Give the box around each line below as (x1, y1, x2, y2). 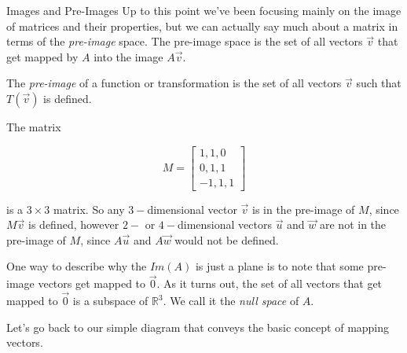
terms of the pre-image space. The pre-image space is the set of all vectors (6, 33, 363, 50)
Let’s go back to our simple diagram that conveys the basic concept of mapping (6, 318, 390, 335)
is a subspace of (72, 292, 148, 309)
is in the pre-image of (251, 200, 355, 217)
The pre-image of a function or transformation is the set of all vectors (6, 75, 342, 91)
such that (356, 75, 401, 91)
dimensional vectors (177, 216, 272, 233)
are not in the (320, 216, 387, 233)
